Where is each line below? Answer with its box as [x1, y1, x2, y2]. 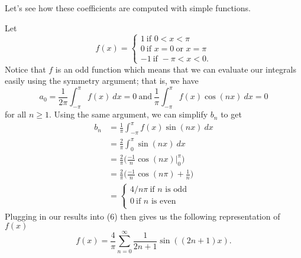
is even [151, 197, 176, 205]
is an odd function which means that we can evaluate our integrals [55, 63, 296, 75]
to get [221, 108, 242, 120]
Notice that [5, 63, 46, 75]
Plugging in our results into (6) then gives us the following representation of [5, 210, 280, 222]
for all [5, 108, 27, 120]
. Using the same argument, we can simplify [48, 108, 208, 120]
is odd [165, 185, 187, 194]
